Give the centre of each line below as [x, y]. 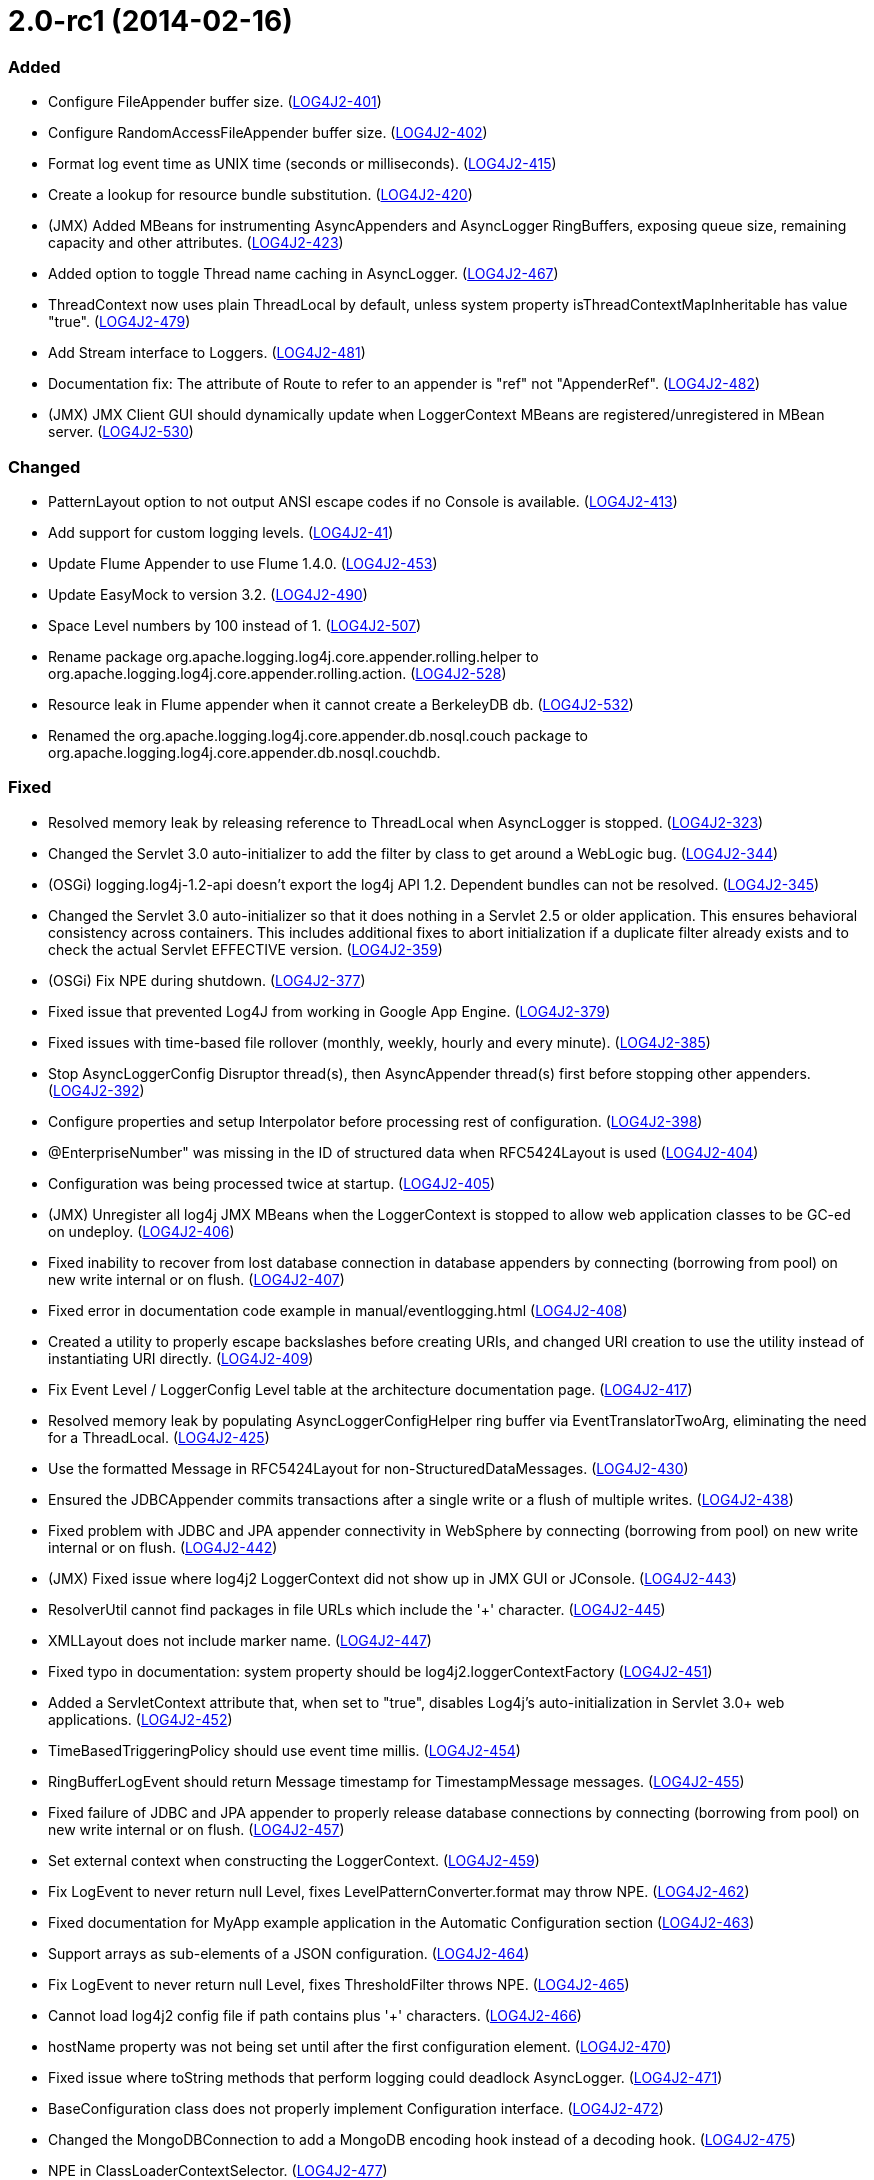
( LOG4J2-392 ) [96, 1090]
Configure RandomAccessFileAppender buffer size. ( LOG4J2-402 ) [268, 133]
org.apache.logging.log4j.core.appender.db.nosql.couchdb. [244, 752]
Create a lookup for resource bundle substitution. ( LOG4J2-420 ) [260, 195]
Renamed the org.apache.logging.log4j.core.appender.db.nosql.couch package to [318, 735]
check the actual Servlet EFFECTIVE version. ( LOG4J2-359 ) [245, 949]
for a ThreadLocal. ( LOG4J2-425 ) [159, 1437]
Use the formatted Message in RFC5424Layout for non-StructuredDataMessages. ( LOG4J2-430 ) [368, 1468]
